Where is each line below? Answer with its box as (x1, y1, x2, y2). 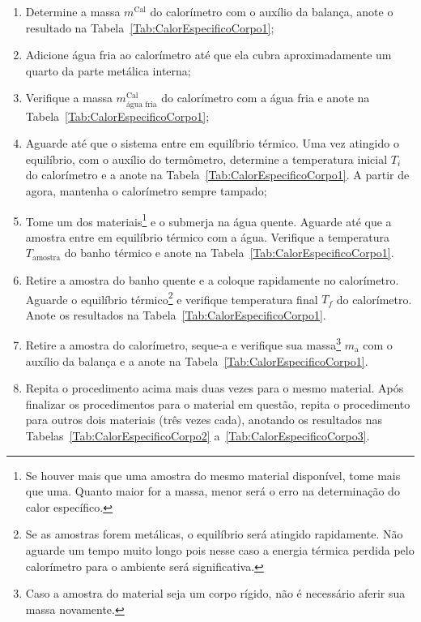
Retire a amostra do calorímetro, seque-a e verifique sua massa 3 (25, 334, 342, 354)
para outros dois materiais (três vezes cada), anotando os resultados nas (25, 411, 383, 428)
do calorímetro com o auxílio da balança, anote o (150, 3, 393, 19)
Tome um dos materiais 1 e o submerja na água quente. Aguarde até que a (25, 210, 392, 229)
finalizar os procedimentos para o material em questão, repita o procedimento (25, 395, 410, 412)
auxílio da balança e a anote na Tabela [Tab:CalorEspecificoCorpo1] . (25, 352, 368, 369)
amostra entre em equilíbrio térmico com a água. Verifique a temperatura (25, 228, 389, 245)
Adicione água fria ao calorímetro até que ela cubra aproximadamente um (25, 46, 392, 63)
